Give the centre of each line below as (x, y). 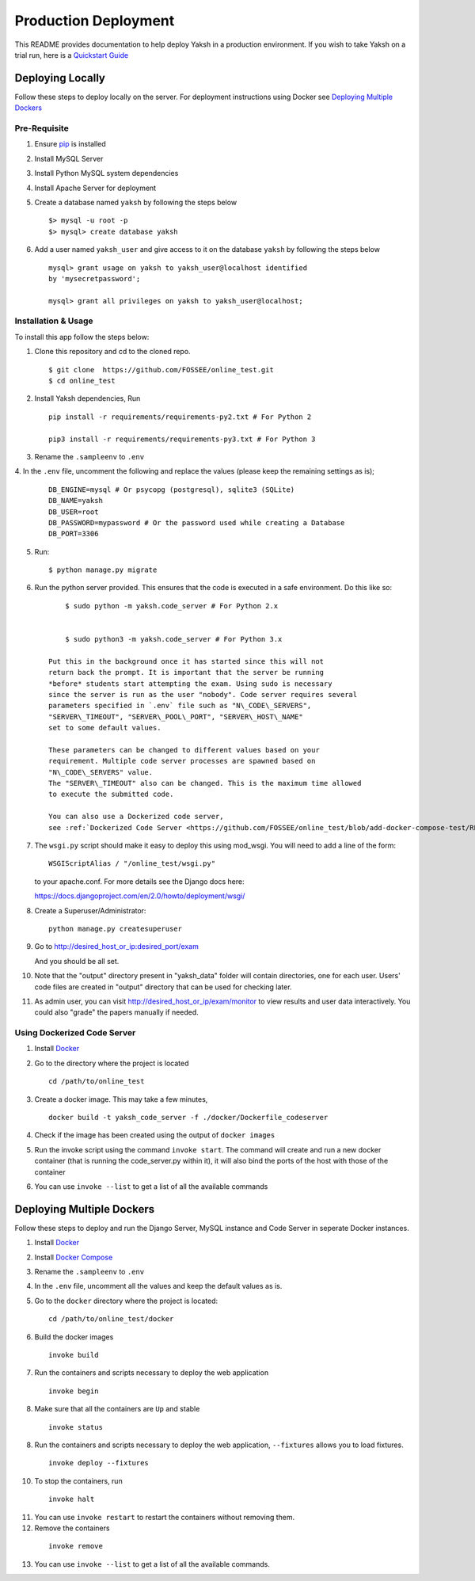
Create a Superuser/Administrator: (90, 910)
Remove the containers (72, 1528)
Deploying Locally (60, 78)
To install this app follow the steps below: (82, 337)
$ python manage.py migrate (103, 570)
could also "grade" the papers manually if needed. (117, 1012)
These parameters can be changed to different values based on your (184, 750)
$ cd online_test (82, 381)
